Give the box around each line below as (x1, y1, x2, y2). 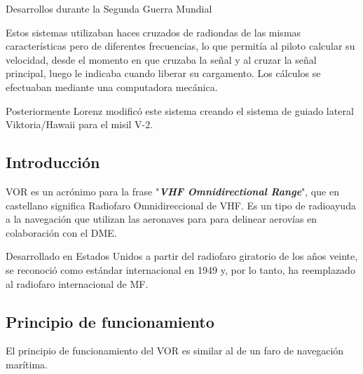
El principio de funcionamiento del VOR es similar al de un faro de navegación (6, 343, 344, 358)
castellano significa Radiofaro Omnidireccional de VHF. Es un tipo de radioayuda (6, 198, 356, 212)
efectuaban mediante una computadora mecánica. (6, 79, 218, 94)
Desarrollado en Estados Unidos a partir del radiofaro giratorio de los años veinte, (6, 249, 358, 263)
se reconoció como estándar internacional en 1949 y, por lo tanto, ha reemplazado (6, 262, 355, 277)
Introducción (6, 151, 100, 173)
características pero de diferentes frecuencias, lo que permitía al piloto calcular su (6, 39, 355, 53)
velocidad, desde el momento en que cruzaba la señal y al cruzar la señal (6, 52, 317, 67)
